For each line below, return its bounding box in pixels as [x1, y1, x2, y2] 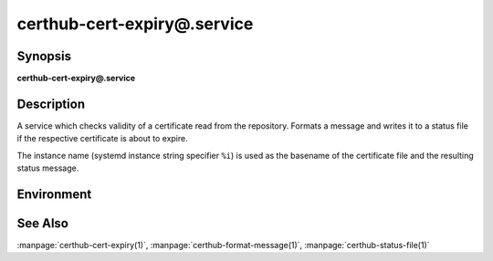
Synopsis [16, 48, 72, 64]
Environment [16, 186, 92, 202]
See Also [16, 215, 68, 231]
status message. [16, 162, 79, 173]
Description [16, 96, 86, 111]
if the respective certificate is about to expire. [16, 133, 188, 144]
